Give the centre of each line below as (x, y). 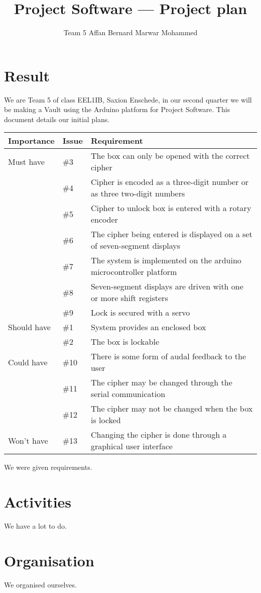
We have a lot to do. (35, 526)
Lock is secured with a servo (140, 313)
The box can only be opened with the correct (170, 156)
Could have (28, 362)
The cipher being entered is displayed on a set (171, 234)
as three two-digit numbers (138, 193)
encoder (104, 220)
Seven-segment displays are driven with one (167, 286)
